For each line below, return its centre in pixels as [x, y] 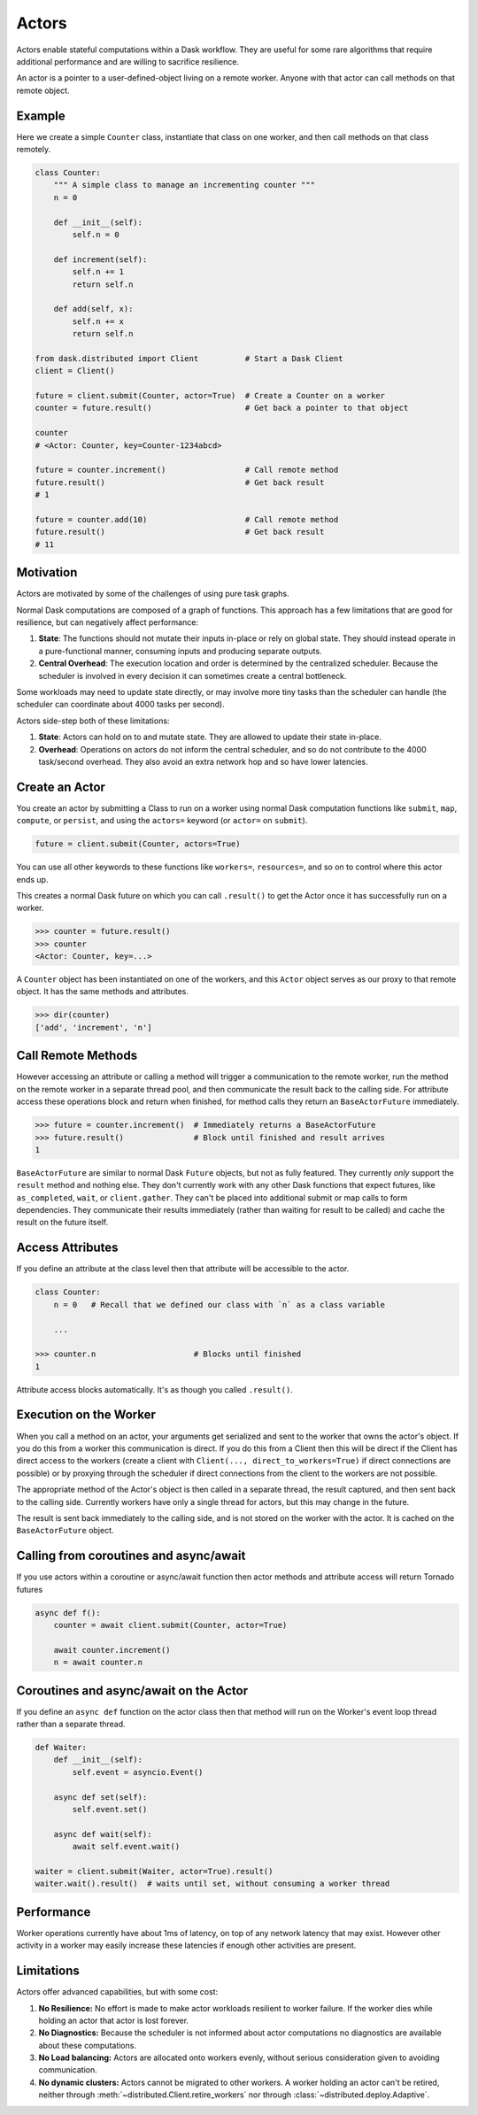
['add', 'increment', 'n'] [93, 1027]
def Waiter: [61, 1748]
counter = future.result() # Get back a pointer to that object [222, 408]
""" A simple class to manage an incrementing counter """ [185, 185]
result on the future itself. [62, 1223]
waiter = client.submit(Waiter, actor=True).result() [154, 1871]
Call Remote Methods [77, 1056]
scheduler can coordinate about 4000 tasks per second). [120, 705]
